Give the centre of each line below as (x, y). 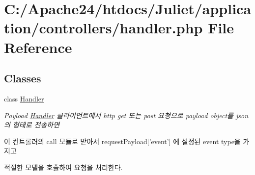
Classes (23, 78)
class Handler (24, 98)
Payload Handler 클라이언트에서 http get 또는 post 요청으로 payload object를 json (126, 115)
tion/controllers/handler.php (103, 28)
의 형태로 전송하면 (32, 125)
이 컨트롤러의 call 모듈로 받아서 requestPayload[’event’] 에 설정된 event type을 (122, 141)
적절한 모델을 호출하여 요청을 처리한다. (63, 167)
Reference (38, 47)
